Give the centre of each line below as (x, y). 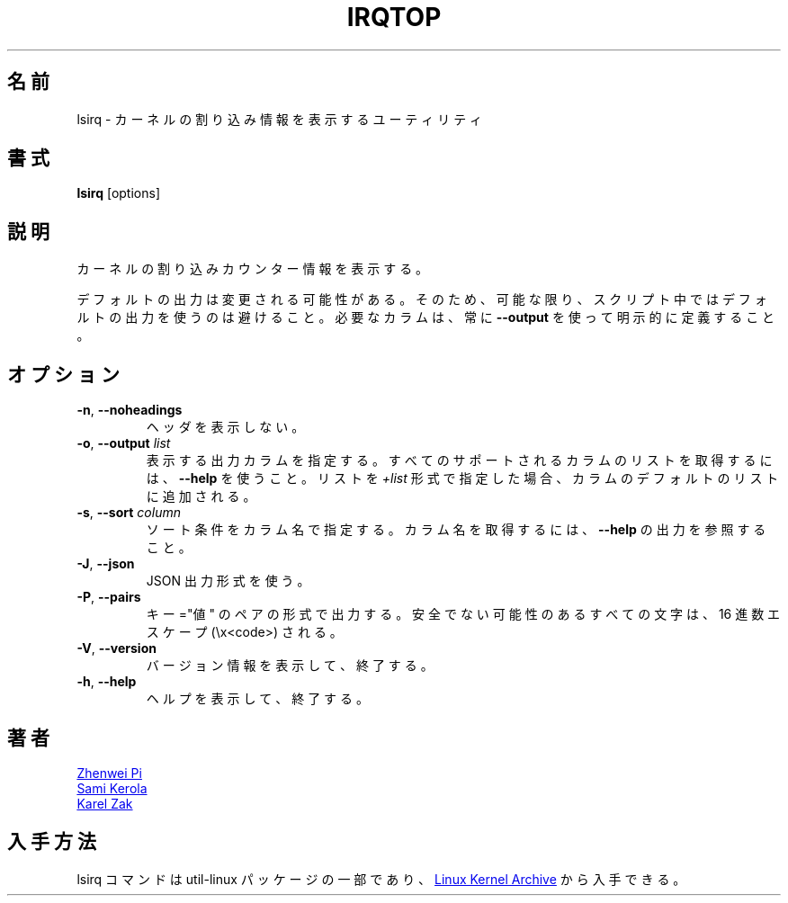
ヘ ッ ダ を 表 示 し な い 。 (225, 427)
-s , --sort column (129, 513)
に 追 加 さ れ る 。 (201, 496)
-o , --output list (124, 443)
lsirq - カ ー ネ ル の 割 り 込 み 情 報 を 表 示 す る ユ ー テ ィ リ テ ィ (280, 119)
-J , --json (106, 564)
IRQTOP (394, 17)
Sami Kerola (112, 788)
